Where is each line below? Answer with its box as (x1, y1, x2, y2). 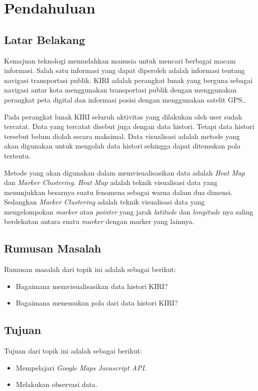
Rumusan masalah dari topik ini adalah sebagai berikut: (4, 264, 176, 274)
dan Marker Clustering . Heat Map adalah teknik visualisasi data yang (4, 177, 217, 187)
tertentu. (4, 150, 31, 160)
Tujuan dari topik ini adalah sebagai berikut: (4, 345, 142, 356)
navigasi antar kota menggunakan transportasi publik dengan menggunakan (4, 84, 237, 95)
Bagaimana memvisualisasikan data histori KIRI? (15, 280, 168, 291)
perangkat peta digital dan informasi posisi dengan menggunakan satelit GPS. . (4, 94, 246, 104)
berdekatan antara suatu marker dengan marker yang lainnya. (4, 216, 194, 226)
